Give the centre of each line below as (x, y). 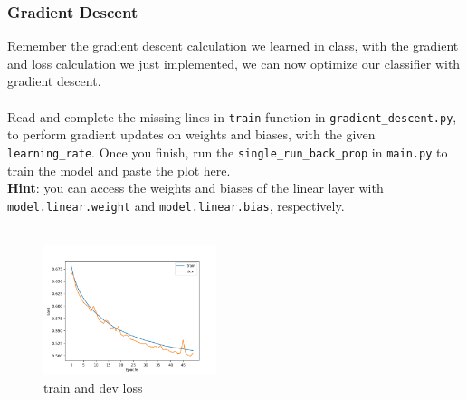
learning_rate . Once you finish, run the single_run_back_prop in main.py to (228, 152)
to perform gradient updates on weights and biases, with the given (191, 134)
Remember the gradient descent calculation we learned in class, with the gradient (233, 46)
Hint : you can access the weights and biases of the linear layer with (195, 188)
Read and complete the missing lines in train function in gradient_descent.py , (232, 116)
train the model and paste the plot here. (119, 170)
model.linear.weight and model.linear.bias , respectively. (176, 205)
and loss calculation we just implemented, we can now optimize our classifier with (234, 63)
